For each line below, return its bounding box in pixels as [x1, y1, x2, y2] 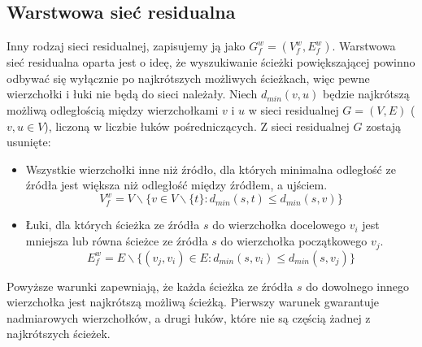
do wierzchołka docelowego [212, 216, 346, 233]
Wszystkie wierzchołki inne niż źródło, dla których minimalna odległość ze [25, 160, 396, 177]
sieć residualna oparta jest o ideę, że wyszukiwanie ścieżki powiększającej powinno [7, 54, 415, 71]
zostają [366, 117, 402, 134]
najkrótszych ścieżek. [7, 325, 111, 342]
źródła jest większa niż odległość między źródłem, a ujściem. [25, 176, 328, 193]
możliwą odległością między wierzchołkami [7, 101, 219, 118]
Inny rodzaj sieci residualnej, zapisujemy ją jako [7, 37, 246, 54]
